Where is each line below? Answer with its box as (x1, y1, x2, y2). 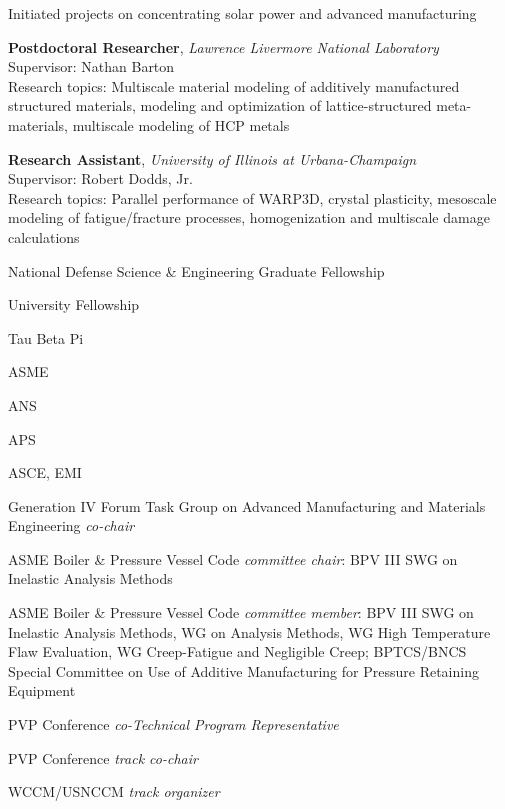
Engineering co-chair (8, 515, 135, 536)
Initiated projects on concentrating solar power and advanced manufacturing (8, 3, 477, 23)
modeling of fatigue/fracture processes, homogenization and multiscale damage (8, 207, 490, 228)
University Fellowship (8, 294, 140, 315)
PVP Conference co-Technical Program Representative (8, 714, 339, 735)
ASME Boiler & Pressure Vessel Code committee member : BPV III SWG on (8, 602, 474, 623)
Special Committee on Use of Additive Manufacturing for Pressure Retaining (8, 660, 479, 681)
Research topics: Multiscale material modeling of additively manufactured (8, 75, 460, 96)
